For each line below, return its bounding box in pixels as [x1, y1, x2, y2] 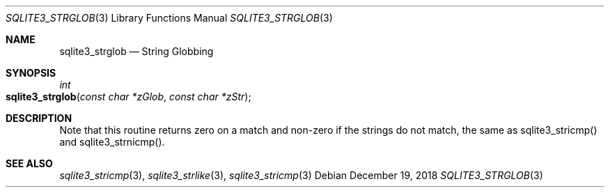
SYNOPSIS [6, 67, 56, 79]
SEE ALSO [6, 157, 53, 169]
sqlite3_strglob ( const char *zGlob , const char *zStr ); [6, 91, 251, 102]
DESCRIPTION [6, 112, 72, 124]
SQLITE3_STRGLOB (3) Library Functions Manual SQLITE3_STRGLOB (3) [6, 12, 333, 24]
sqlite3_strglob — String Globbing [59, 45, 214, 57]
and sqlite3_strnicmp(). [59, 136, 165, 148]
